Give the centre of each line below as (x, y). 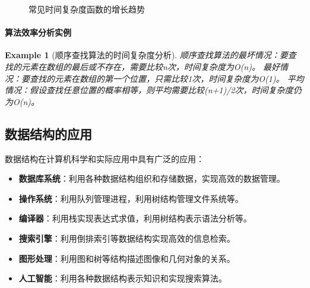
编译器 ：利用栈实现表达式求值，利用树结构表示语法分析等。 (135, 218)
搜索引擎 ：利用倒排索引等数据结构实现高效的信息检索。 (127, 238)
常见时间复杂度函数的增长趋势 (87, 9)
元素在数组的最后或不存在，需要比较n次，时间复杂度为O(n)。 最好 (150, 66)
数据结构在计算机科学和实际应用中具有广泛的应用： (105, 158)
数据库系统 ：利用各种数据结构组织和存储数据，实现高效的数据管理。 (152, 178)
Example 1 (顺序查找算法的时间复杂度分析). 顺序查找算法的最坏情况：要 (146, 55)
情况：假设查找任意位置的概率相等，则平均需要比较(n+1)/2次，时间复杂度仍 (153, 90)
